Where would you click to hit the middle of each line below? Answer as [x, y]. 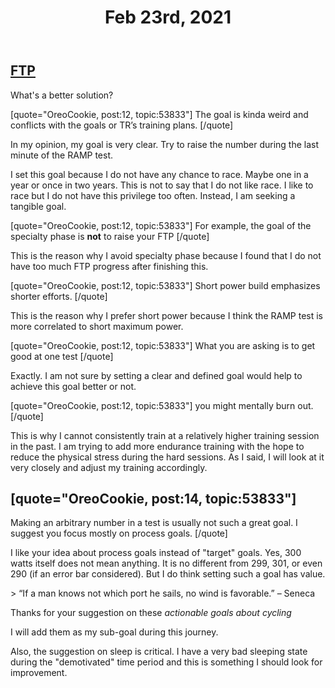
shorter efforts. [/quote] [59, 296]
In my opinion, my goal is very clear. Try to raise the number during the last [165, 144]
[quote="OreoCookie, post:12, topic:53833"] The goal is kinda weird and [159, 114]
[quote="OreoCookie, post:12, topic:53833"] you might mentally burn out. [162, 405]
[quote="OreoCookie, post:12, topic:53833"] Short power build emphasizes [165, 285]
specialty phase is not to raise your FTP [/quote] [110, 236]
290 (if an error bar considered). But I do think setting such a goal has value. [168, 574]
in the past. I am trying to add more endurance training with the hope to [157, 446]
